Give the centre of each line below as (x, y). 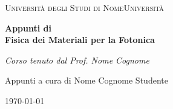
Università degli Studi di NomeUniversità (84, 7)
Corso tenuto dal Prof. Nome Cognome (77, 60)
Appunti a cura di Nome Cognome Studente (86, 80)
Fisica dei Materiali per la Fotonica (80, 40)
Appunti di (28, 28)
